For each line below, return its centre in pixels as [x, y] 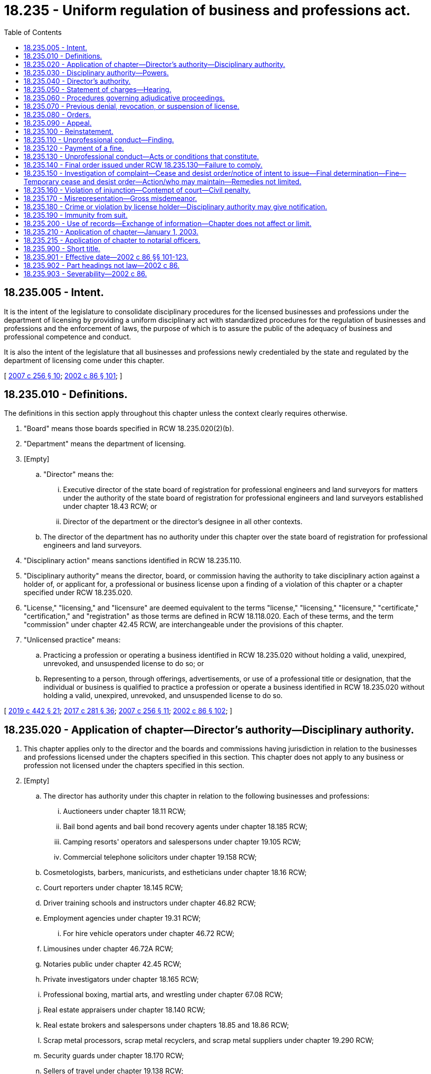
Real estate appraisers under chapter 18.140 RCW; [124, 1010]
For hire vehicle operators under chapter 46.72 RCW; [149, 934]
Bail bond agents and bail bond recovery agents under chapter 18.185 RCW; [185, 827]
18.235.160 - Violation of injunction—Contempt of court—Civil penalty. [137, 190]
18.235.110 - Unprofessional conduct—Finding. [99, 139]
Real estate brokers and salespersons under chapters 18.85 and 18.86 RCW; [166, 1025]
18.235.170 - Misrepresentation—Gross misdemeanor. [110, 198]
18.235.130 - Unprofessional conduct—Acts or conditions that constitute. [141, 156]
